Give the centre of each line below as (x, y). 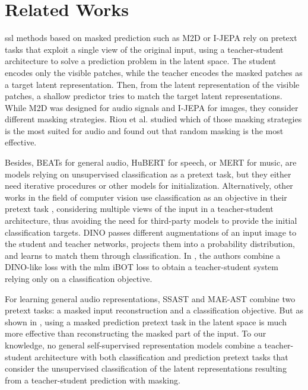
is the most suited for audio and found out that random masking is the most (144, 130)
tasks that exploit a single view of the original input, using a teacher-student (144, 49)
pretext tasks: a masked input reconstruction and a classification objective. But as (154, 310)
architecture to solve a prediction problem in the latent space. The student (141, 61)
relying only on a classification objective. (79, 278)
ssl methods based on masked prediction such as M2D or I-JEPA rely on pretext (151, 38)
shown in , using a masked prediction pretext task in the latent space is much (146, 321)
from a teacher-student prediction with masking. (93, 380)
